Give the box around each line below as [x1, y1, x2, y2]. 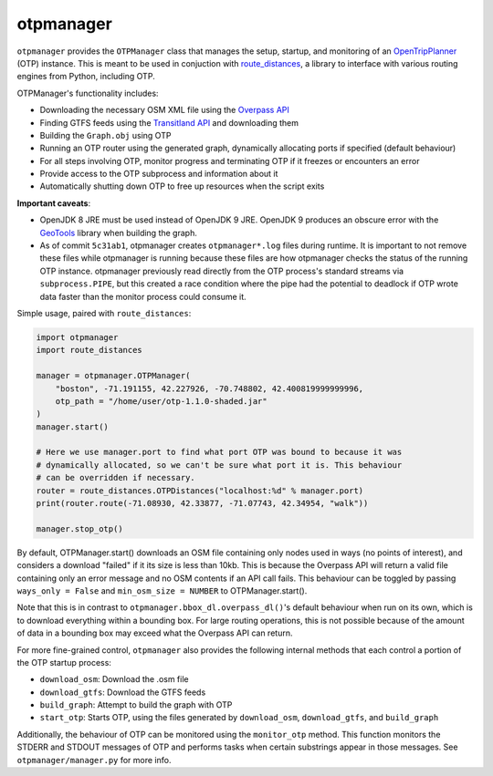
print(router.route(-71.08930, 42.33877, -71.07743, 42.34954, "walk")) [36, 498, 369, 509]
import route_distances [36, 345, 143, 356]
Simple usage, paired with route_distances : [16, 307, 192, 318]
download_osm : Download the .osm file [39, 674, 189, 685]
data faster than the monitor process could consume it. [39, 291, 246, 302]
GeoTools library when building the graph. [39, 227, 198, 238]
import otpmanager [36, 332, 119, 342]
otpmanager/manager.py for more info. [16, 754, 172, 765]
